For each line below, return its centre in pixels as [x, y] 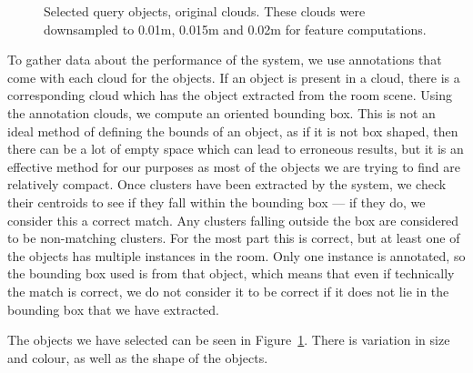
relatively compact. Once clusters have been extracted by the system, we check [227, 184]
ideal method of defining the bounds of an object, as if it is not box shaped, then [233, 131]
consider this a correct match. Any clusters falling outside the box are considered [233, 220]
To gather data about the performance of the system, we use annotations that [225, 60]
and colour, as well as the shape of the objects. [138, 357]
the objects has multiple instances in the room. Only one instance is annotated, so [236, 255]
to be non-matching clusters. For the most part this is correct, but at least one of [234, 238]
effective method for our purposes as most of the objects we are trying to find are [234, 166]
